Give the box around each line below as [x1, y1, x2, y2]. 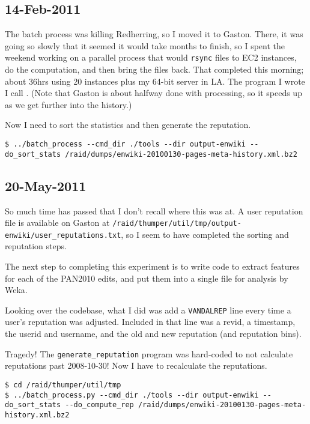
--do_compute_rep [65, 401, 134, 410]
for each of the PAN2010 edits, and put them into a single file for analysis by [5, 271, 288, 284]
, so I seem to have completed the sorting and [121, 228, 289, 240]
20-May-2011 [5, 176, 87, 195]
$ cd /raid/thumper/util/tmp [5, 380, 121, 389]
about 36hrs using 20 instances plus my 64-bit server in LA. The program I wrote [5, 74, 305, 87]
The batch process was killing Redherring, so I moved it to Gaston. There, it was [5, 28, 303, 40]
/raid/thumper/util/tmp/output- [112, 219, 242, 228]
